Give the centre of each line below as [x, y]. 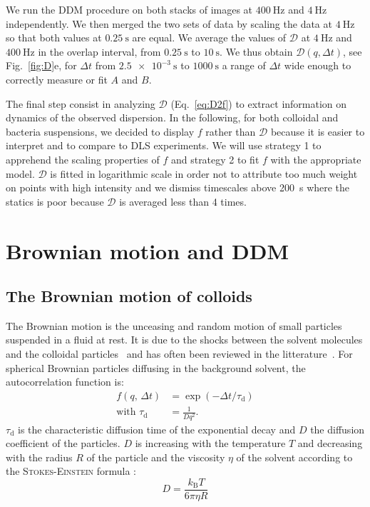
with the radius [39, 457]
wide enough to [318, 65]
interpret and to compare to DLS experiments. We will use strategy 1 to [164, 145]
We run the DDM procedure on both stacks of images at [129, 9]
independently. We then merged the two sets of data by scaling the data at [169, 23]
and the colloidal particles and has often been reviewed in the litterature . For [179, 354]
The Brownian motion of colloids [129, 296]
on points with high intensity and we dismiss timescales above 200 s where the [178, 187]
